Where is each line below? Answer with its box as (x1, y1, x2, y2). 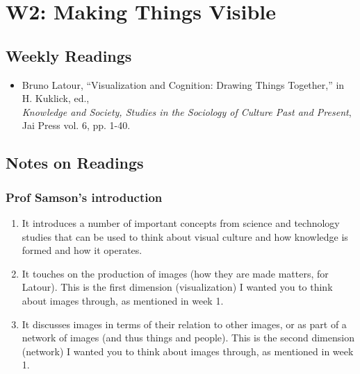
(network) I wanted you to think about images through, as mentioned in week (22, 343, 354, 358)
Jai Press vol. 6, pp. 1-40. (22, 118, 131, 133)
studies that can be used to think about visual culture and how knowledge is (22, 229, 348, 244)
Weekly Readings (6, 44, 132, 66)
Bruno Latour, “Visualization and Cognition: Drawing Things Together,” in (22, 77, 345, 92)
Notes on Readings (6, 152, 144, 173)
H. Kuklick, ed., (22, 91, 90, 105)
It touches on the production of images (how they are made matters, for (22, 266, 329, 280)
